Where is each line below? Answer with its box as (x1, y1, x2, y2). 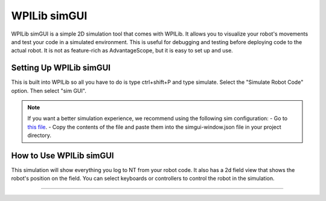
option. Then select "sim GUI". (11, 87, 87, 94)
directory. (27, 132, 51, 139)
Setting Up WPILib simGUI (11, 63, 111, 73)
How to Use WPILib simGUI (11, 151, 114, 161)
